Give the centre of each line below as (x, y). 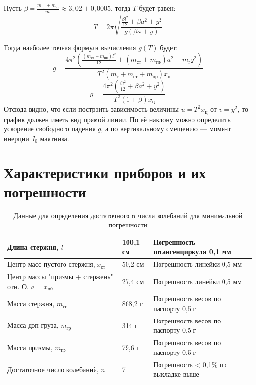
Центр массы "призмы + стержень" (60, 276)
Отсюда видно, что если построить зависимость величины (91, 109)
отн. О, (18, 286)
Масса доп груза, (33, 325)
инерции (16, 138)
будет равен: (157, 8)
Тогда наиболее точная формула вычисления (70, 47)
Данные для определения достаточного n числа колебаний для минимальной (128, 215)
